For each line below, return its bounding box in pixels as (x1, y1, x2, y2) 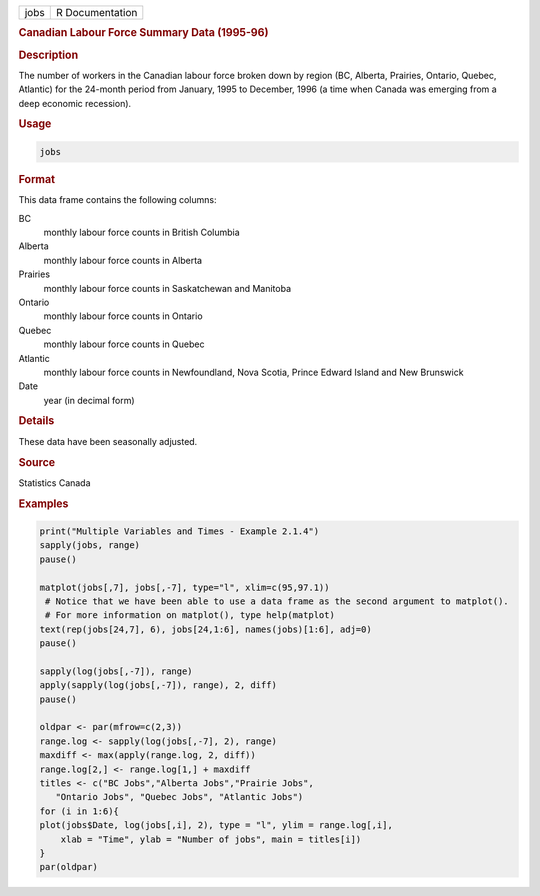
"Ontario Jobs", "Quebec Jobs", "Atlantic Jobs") (55, 791, 304, 803)
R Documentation (55, 6, 138, 19)
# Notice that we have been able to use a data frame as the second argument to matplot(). (45, 595, 509, 607)
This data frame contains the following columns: (18, 194, 217, 206)
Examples (18, 496, 69, 510)
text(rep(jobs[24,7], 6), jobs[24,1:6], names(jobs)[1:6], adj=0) (39, 623, 372, 635)
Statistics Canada (18, 476, 91, 489)
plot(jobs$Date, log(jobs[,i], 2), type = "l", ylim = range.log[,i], (39, 820, 394, 831)
